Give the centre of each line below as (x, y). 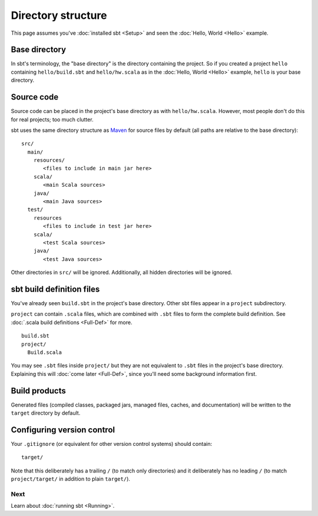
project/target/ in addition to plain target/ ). (71, 479)
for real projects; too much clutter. (52, 119)
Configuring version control (63, 430)
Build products (38, 391)
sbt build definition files (55, 289)
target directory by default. (46, 413)
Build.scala (44, 353)
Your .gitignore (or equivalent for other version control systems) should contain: (111, 444)
